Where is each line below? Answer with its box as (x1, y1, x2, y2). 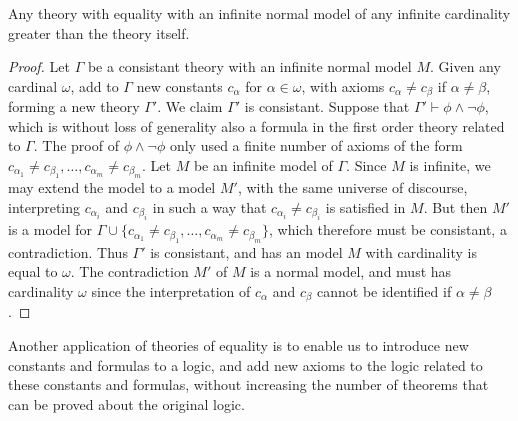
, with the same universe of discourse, (237, 177, 468, 198)
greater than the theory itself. (8, 22, 190, 43)
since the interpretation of (91, 281, 251, 302)
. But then (423, 197, 488, 218)
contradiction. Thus (8, 241, 128, 262)
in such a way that (152, 197, 267, 218)
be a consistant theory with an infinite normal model (87, 56, 412, 77)
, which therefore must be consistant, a (269, 219, 507, 240)
